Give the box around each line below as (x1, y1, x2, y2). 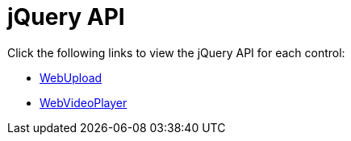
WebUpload (40, 70, 102, 85)
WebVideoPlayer (40, 95, 127, 110)
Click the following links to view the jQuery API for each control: (7, 45, 345, 60)
